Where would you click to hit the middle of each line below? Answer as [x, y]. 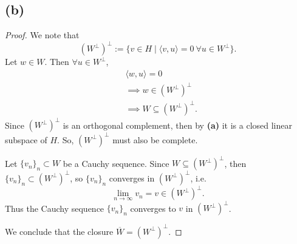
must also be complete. [155, 139]
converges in [132, 178]
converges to [153, 208]
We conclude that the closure [59, 231]
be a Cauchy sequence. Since [116, 163]
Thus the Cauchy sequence [55, 208]
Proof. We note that [42, 35]
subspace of [26, 139]
